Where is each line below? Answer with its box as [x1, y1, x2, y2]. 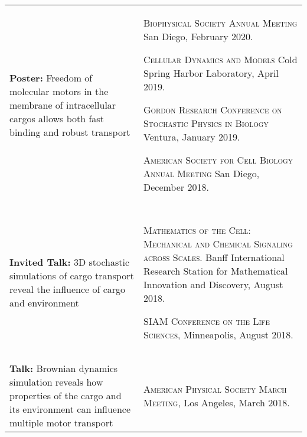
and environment [9, 296, 79, 309]
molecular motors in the [9, 84, 109, 98]
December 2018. [143, 180, 209, 194]
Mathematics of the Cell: [143, 223, 251, 237]
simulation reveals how [9, 375, 103, 389]
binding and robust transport [9, 125, 130, 139]
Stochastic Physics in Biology [143, 116, 269, 130]
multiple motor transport [9, 416, 113, 429]
